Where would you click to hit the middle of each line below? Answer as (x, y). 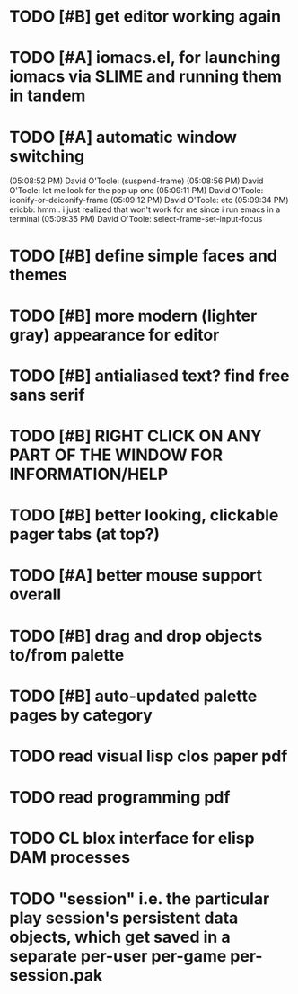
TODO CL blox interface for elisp (132, 839)
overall (35, 595)
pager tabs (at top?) (84, 534)
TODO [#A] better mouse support (136, 576)
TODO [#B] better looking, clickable (144, 515)
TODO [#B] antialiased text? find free (149, 376)
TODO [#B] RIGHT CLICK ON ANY (136, 436)
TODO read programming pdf (120, 798)
